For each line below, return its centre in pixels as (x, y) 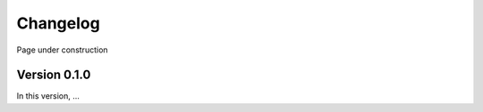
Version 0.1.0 (54, 75)
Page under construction (62, 50)
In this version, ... (48, 96)
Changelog (58, 23)
